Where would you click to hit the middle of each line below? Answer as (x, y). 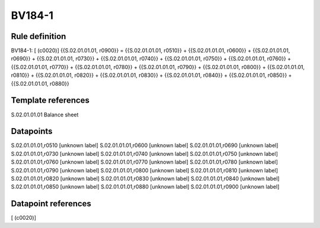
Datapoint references (51, 204)
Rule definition (39, 36)
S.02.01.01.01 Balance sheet (45, 115)
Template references (50, 100)
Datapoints (32, 131)
